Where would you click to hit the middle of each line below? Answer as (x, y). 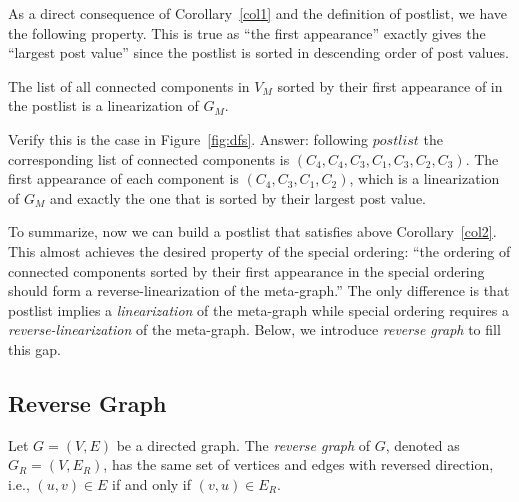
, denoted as (422, 444)
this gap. (34, 348)
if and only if (152, 483)
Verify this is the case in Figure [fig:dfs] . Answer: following (188, 138)
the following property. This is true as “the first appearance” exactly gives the (247, 32)
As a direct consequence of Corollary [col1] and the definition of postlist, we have (258, 13)
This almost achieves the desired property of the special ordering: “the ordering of (259, 250)
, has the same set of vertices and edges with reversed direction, (298, 464)
